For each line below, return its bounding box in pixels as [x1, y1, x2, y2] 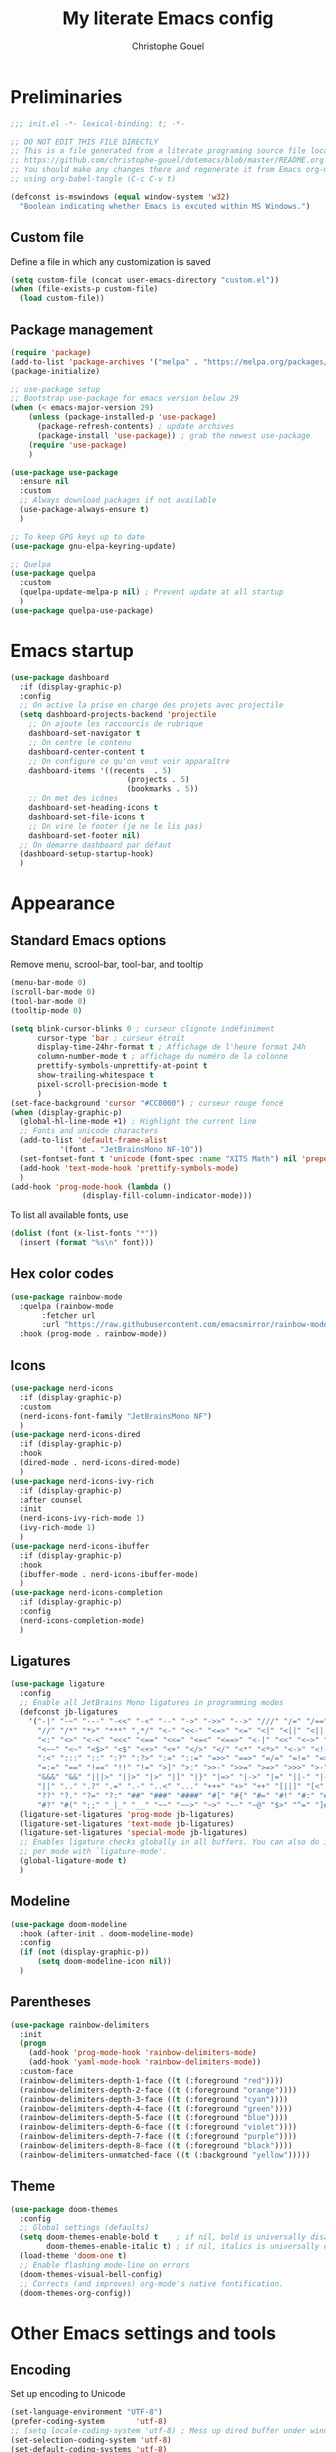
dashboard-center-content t [28, 747, 145, 757]
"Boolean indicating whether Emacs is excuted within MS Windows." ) [19, 201, 311, 211]
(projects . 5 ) [126, 775, 190, 785]
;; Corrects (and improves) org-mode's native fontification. [19, 2278, 284, 2289]
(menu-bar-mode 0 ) [10, 978, 87, 988]
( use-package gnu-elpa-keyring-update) [10, 541, 177, 551]
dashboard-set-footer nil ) [28, 830, 141, 841]
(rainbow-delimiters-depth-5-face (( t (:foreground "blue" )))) [19, 2113, 288, 2123]
